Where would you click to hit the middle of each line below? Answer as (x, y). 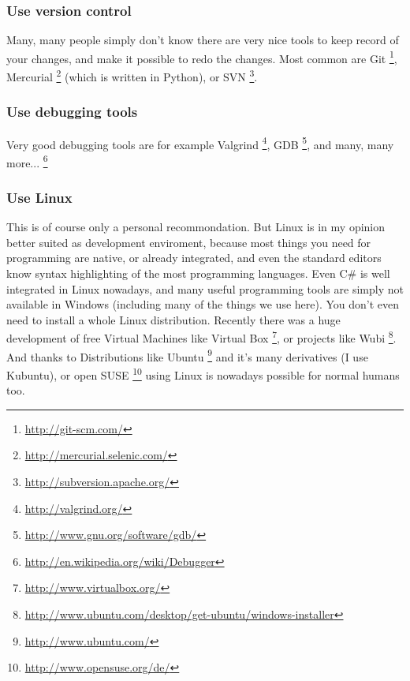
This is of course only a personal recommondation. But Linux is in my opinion (196, 227)
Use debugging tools (72, 112)
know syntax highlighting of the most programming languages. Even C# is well (198, 273)
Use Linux (39, 197)
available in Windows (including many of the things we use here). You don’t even (203, 304)
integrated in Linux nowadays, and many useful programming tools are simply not (205, 288)
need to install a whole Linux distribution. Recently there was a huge (173, 319)
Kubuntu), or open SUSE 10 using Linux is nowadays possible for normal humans (203, 373)
